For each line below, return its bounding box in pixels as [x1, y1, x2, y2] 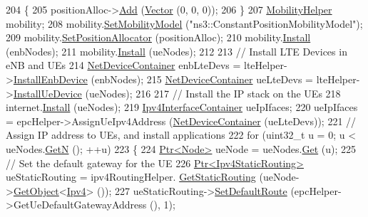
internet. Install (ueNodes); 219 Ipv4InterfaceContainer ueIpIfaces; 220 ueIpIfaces [6, 100, 358, 115]
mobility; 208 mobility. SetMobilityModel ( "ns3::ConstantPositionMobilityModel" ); [6, 16, 363, 31]
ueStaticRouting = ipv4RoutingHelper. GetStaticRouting [6, 169, 256, 184]
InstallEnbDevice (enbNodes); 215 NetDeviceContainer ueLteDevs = [13, 71, 313, 86]
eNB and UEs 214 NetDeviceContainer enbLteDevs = [6, 58, 241, 73]
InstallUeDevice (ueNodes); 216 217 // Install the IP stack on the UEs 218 [13, 85, 341, 100]
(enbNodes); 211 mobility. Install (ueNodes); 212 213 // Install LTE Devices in [6, 43, 347, 58]
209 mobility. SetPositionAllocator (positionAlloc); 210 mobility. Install [6, 30, 311, 45]
